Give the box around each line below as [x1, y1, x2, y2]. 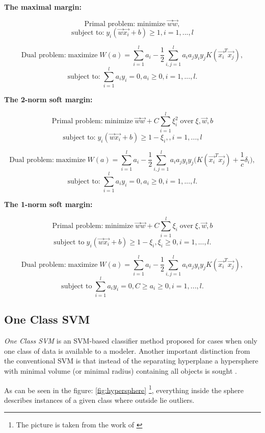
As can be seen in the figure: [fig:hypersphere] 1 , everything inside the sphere [4, 383, 244, 395]
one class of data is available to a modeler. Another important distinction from [4, 345, 250, 356]
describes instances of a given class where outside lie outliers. [4, 394, 195, 405]
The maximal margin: [4, 2, 82, 12]
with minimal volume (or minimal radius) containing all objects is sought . [4, 365, 237, 376]
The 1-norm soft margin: [4, 199, 93, 210]
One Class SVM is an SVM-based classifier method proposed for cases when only [4, 335, 257, 346]
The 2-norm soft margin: [4, 94, 93, 105]
